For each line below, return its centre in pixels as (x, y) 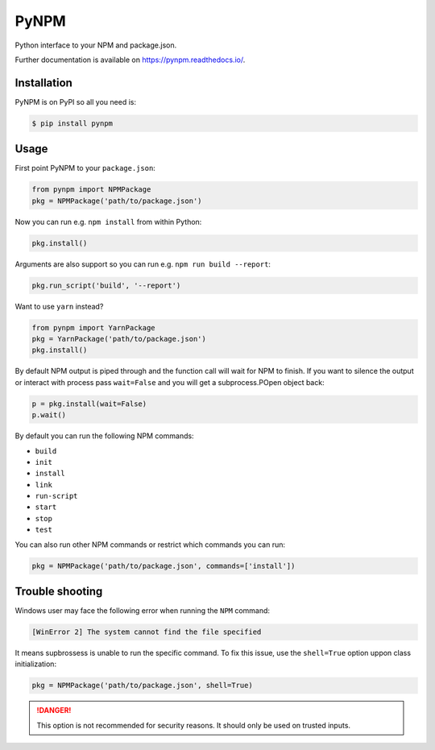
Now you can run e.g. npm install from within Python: (108, 222)
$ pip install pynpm (72, 123)
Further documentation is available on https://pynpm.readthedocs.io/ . (130, 60)
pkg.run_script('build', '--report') (106, 285)
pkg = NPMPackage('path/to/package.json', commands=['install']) (164, 566)
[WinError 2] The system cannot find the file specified (147, 632)
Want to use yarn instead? (59, 306)
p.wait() (49, 415)
